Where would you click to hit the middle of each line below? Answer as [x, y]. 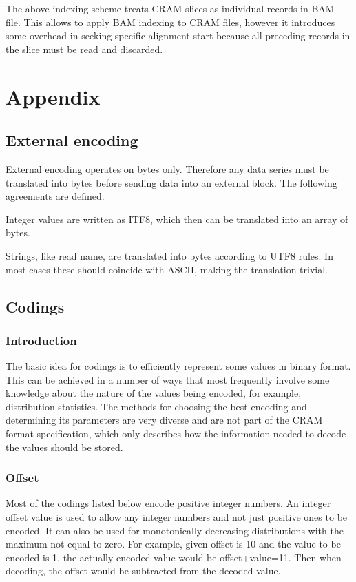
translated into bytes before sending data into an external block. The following [171, 182]
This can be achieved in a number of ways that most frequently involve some [168, 379]
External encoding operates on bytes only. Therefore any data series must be [167, 168]
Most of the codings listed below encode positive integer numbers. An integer [168, 503]
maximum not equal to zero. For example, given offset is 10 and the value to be [173, 544]
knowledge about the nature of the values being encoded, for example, [154, 393]
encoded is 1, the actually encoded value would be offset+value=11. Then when [174, 557]
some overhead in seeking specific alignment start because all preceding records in [178, 35]
